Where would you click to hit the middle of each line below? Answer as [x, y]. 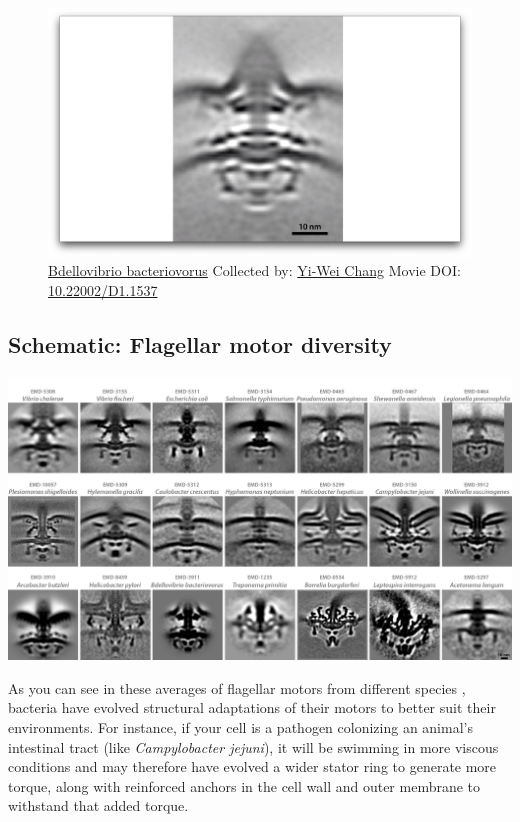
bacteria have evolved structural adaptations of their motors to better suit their [252, 707]
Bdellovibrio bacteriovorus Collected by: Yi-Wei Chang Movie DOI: [254, 270]
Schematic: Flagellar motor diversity [200, 343]
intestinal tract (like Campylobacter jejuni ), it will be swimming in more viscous [253, 746]
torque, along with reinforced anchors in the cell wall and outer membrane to [244, 785]
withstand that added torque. [98, 805]
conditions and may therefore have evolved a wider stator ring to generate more [252, 766]
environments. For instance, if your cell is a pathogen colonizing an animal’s [240, 727]
